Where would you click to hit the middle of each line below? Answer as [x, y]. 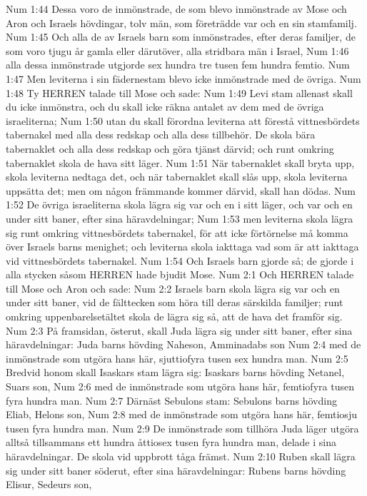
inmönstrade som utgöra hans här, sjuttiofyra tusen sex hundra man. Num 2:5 [177, 358]
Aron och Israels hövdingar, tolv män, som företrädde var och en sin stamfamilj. [181, 22]
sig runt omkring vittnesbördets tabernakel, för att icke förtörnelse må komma [177, 232]
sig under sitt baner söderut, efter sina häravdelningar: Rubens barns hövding [176, 470]
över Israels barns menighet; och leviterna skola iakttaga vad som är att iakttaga [182, 247]
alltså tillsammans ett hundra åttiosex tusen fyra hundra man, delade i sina [171, 442]
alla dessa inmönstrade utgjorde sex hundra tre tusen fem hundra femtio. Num [178, 65]
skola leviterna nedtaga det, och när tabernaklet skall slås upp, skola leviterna [177, 177]
